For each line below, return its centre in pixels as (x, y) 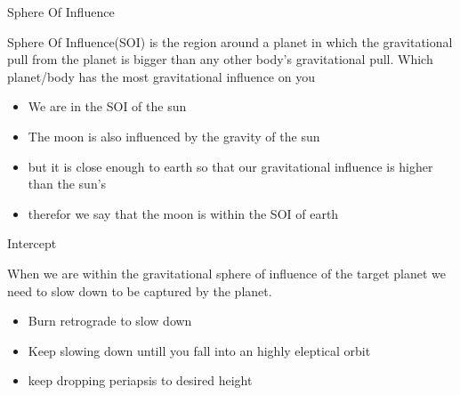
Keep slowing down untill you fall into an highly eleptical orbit (199, 350)
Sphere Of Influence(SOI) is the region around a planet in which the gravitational (230, 41)
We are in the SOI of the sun (107, 106)
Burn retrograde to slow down (110, 321)
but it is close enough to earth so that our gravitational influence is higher (230, 166)
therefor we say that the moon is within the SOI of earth (183, 213)
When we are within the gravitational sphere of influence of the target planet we (226, 273)
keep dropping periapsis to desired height (140, 380)
